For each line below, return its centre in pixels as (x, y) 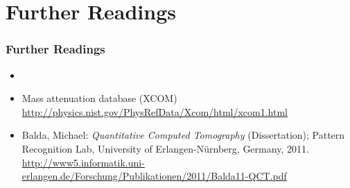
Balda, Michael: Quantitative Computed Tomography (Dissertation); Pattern (183, 135)
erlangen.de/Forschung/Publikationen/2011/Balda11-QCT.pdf (154, 176)
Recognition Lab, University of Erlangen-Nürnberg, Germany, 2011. (165, 148)
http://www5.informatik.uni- (83, 162)
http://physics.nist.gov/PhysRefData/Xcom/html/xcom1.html (155, 111)
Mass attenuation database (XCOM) (99, 98)
